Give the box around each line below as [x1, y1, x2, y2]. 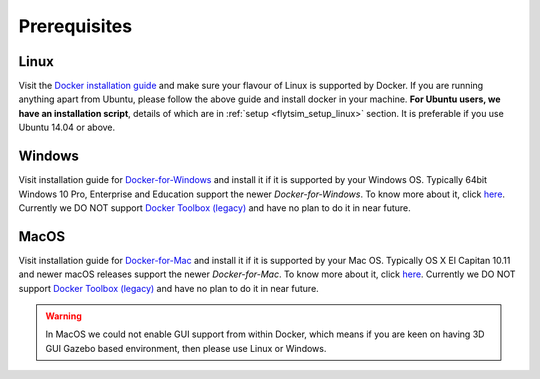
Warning [45, 310, 82, 322]
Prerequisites [18, 15, 133, 37]
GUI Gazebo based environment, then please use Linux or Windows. [45, 342, 327, 354]
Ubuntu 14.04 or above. [18, 121, 116, 134]
